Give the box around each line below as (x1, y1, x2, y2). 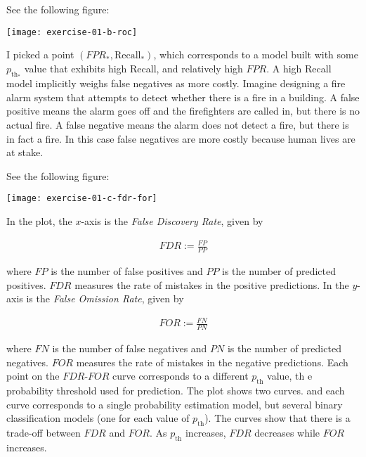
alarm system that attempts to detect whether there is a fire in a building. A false (6, 89, 360, 104)
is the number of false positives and (51, 264, 203, 278)
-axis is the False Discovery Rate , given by (81, 214, 263, 228)
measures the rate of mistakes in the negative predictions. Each (76, 354, 348, 369)
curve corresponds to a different (112, 368, 249, 383)
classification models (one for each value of (6, 411, 190, 425)
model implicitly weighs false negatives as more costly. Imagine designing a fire (6, 76, 346, 91)
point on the (6, 368, 60, 383)
